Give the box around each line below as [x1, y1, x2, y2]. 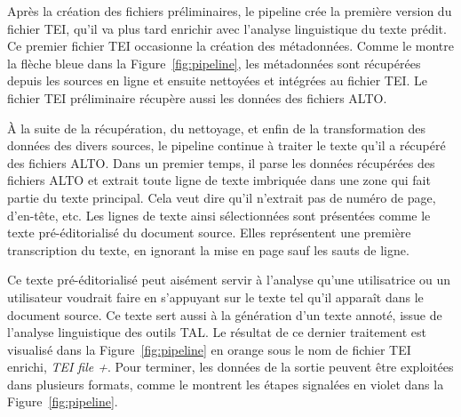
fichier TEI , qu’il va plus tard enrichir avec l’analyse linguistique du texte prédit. [7, 19, 447, 37]
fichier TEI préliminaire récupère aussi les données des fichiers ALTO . [7, 88, 387, 107]
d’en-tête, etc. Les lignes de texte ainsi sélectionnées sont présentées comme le [7, 205, 431, 224]
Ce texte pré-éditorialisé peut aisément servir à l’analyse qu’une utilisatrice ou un [7, 270, 451, 289]
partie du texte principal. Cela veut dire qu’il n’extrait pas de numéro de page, [7, 188, 436, 206]
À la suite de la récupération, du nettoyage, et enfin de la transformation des [7, 118, 425, 137]
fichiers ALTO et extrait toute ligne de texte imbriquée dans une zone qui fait [7, 171, 431, 189]
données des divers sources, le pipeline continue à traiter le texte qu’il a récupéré [7, 136, 446, 155]
